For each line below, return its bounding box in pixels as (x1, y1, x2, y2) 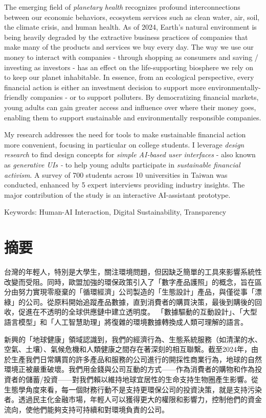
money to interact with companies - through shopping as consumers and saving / (4, 51, 258, 62)
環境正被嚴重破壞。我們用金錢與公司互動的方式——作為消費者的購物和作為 (4, 364, 255, 374)
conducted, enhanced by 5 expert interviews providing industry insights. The (4, 179, 245, 190)
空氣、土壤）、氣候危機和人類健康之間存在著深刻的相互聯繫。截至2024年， (4, 344, 251, 354)
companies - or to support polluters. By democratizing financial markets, (30, 92, 259, 102)
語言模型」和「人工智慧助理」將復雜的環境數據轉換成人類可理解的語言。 (4, 316, 248, 327)
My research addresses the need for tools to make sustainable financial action (4, 129, 246, 140)
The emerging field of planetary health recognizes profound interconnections (4, 2, 240, 12)
